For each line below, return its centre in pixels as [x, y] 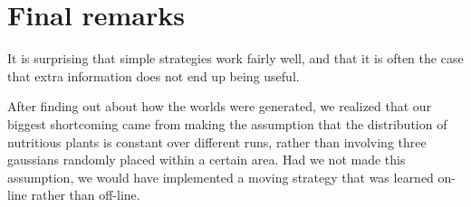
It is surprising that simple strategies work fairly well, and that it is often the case [235, 58]
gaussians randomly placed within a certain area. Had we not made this [207, 160]
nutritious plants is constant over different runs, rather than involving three [217, 141]
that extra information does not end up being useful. [154, 75]
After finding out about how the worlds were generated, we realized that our [220, 106]
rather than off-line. [86, 195]
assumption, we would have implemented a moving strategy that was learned [221, 177]
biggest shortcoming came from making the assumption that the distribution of [227, 123]
